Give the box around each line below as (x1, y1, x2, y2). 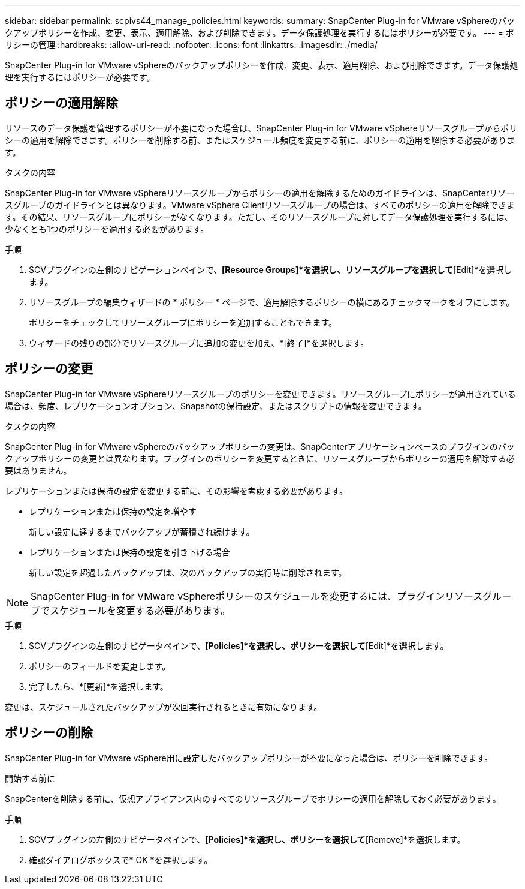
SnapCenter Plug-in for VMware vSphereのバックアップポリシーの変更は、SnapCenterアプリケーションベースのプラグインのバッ (5, 441, 515, 452)
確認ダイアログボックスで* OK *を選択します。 (29, 854, 213, 865)
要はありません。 (5, 465, 72, 476)
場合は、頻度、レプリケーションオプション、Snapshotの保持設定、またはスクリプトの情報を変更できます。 (5, 400, 427, 411)
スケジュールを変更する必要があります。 (50, 604, 231, 617)
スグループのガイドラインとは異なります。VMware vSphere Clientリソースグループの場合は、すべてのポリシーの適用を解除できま (5, 199, 515, 210)
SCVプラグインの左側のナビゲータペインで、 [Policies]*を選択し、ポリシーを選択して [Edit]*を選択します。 (29, 640, 449, 651)
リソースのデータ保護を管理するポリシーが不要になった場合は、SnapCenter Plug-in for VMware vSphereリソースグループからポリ (5, 122, 518, 133)
